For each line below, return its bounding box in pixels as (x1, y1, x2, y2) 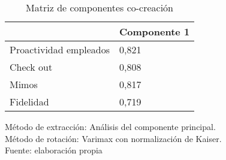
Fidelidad (10, 95, 49, 108)
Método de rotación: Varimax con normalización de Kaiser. (5, 132, 222, 144)
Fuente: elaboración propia (5, 144, 103, 156)
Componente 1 (119, 25, 190, 38)
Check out (10, 60, 53, 74)
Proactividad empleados (10, 43, 110, 56)
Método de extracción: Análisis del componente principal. (5, 120, 216, 132)
